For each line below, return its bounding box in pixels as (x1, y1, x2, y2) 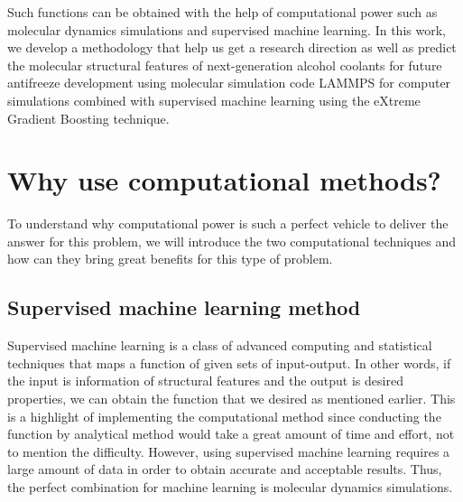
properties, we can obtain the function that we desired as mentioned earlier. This (7, 389, 456, 408)
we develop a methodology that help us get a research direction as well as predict (7, 38, 457, 57)
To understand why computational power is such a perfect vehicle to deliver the (7, 214, 449, 233)
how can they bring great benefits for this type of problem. (7, 249, 333, 268)
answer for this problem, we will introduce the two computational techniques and (7, 231, 456, 250)
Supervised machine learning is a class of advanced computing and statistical (7, 336, 432, 355)
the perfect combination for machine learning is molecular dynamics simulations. (7, 478, 453, 497)
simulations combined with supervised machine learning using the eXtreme (7, 90, 421, 109)
